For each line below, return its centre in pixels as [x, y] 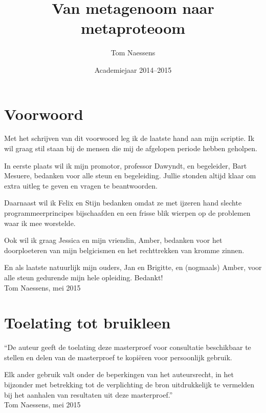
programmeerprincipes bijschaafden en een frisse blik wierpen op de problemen [127, 213]
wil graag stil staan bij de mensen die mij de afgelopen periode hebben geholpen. [131, 148]
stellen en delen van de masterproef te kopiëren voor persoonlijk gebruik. [118, 357]
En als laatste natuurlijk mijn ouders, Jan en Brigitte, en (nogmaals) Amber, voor [133, 267]
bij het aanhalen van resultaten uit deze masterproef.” [88, 394]
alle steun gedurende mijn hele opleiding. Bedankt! [84, 277]
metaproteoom [133, 28]
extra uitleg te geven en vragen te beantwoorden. [81, 185]
